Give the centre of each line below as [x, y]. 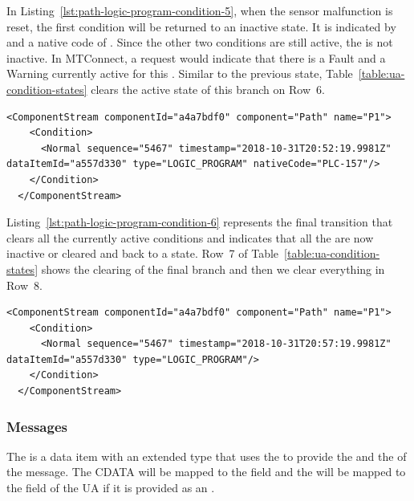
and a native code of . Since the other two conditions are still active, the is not [200, 42]
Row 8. [24, 285]
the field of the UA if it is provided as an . [111, 488]
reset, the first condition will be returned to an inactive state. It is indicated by [201, 26]
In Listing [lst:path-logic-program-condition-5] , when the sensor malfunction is [200, 10]
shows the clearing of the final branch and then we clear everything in [213, 269]
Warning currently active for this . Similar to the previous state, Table [180, 73]
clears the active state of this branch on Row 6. [208, 89]
